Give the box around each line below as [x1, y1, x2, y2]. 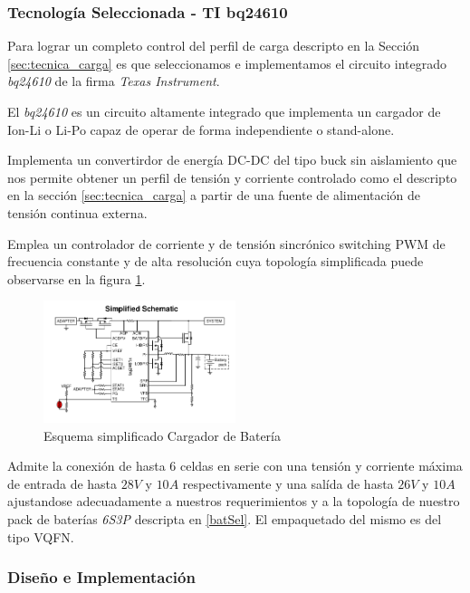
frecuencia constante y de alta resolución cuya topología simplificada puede [7, 252, 424, 271]
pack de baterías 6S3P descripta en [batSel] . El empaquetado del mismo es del [7, 510, 442, 529]
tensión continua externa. [7, 203, 148, 222]
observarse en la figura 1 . [7, 269, 146, 288]
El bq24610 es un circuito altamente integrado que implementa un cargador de [7, 102, 441, 120]
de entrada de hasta [7, 473, 118, 493]
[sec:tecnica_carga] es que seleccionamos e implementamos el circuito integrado [7, 53, 446, 72]
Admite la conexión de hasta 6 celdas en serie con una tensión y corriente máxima [7, 456, 463, 475]
